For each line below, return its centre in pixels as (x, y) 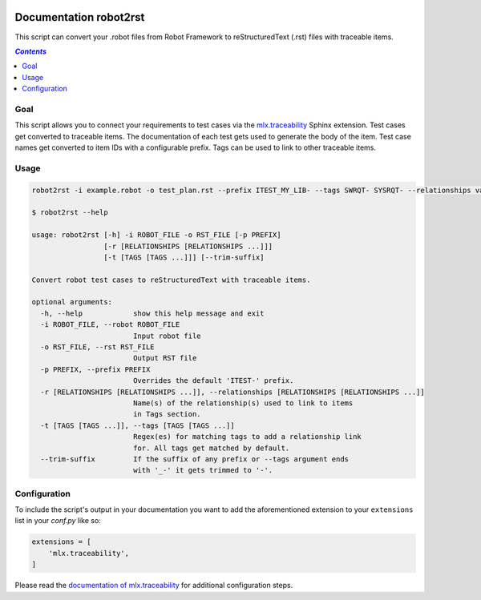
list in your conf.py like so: (58, 521)
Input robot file (167, 336)
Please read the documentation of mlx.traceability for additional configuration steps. (154, 586)
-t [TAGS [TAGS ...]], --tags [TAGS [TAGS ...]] (138, 425)
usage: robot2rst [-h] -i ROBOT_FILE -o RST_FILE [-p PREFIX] (156, 235)
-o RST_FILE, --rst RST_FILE (98, 347)
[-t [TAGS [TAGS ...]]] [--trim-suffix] (184, 257)
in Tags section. (167, 414)
